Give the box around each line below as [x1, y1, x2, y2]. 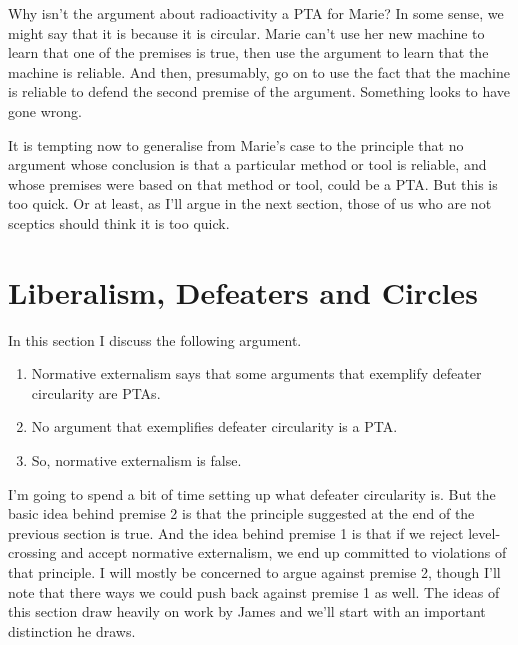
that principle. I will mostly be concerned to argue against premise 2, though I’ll [8, 562, 501, 582]
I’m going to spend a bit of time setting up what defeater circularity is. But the [8, 483, 496, 504]
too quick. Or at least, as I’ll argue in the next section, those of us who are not [8, 193, 492, 214]
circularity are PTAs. [31, 382, 161, 403]
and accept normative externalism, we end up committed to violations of [61, 542, 507, 563]
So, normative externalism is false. [31, 450, 242, 471]
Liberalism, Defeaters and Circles [8, 271, 478, 312]
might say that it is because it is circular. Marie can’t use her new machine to [8, 22, 485, 43]
